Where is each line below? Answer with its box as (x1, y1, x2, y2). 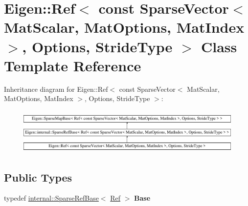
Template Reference (4, 55, 141, 75)
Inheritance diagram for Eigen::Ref (4, 83, 108, 94)
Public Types (4, 170, 72, 185)
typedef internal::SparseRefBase (4, 193, 99, 203)
